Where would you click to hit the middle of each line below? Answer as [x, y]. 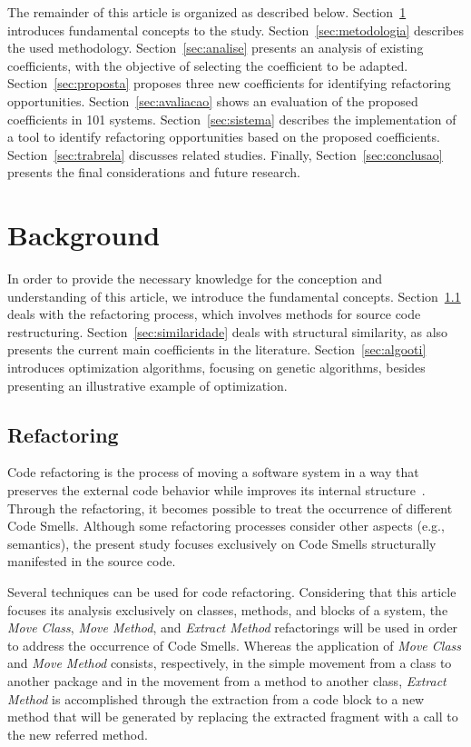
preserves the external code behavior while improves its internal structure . [216, 490]
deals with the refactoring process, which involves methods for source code [214, 314]
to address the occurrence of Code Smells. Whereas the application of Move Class [234, 645]
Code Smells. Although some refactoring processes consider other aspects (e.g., [226, 526]
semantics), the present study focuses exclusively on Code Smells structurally [222, 543]
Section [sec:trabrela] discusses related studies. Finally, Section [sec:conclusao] [225, 154]
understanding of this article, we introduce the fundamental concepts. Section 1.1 [234, 296]
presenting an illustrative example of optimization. [147, 385]
